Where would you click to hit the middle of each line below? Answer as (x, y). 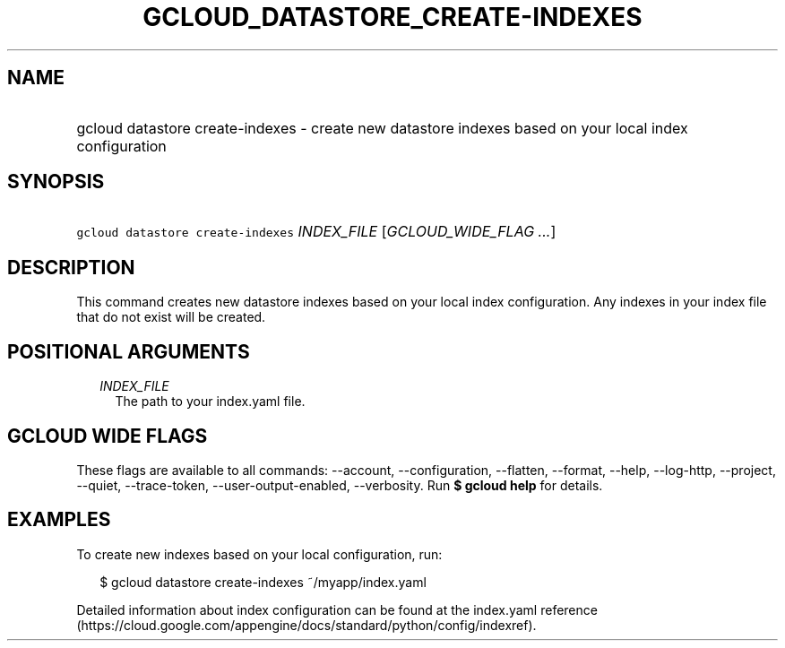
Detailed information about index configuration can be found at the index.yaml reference (337, 609)
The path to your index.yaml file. (210, 402)
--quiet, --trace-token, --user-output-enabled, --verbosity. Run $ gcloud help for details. (340, 485)
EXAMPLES (59, 520)
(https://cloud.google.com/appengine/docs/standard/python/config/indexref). (306, 625)
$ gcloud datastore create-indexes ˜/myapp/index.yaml (263, 582)
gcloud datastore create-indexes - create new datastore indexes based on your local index (382, 128)
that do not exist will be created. (171, 317)
